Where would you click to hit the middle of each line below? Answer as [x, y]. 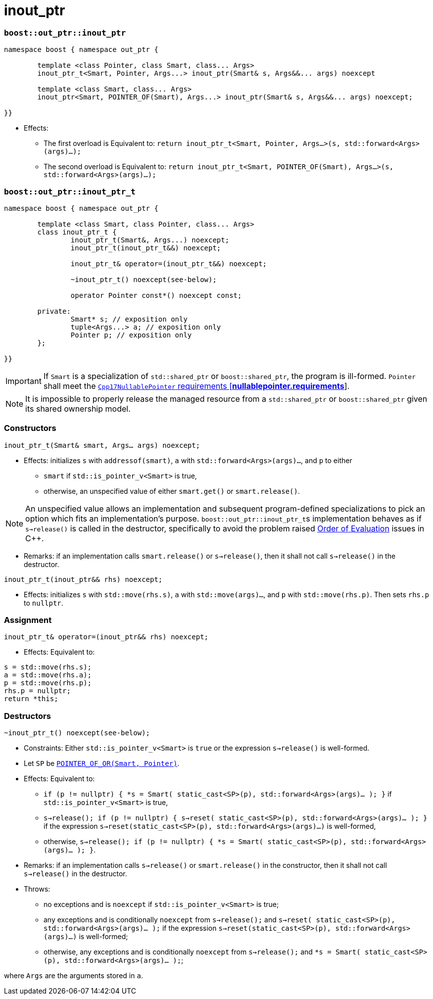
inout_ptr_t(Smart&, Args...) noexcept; [150, 240]
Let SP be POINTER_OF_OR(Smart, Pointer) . [102, 763]
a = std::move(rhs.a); [48, 675]
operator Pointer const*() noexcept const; [156, 295]
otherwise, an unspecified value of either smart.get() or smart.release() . [172, 491]
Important [24, 381]
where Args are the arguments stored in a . [73, 976]
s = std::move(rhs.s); [48, 667]
